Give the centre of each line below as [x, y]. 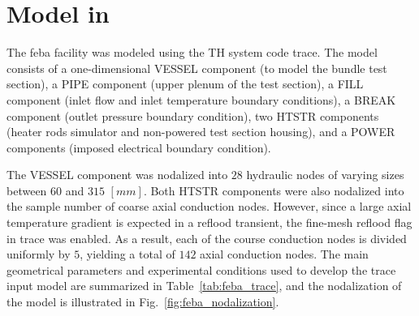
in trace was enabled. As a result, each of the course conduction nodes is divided [207, 238]
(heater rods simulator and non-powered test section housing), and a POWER [201, 132]
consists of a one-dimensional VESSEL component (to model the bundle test [197, 68]
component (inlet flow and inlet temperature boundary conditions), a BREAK [201, 99]
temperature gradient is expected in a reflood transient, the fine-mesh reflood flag [209, 222]
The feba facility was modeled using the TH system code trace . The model [192, 52]
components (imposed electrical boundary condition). [139, 147]
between [27, 190]
